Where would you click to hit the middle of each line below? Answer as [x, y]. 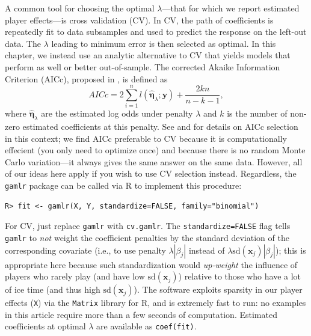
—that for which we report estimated [231, 8]
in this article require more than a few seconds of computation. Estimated [141, 314]
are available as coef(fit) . [146, 326]
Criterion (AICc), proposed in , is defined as [86, 78]
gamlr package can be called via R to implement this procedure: [123, 185]
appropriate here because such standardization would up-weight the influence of [151, 264]
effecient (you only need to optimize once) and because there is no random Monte [155, 150]
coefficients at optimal [45, 326]
